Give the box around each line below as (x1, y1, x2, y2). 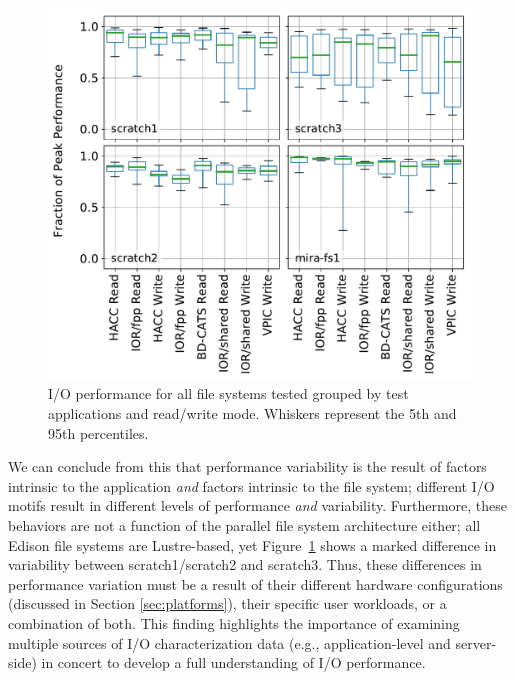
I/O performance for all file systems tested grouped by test (48, 383, 409, 404)
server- (455, 632, 497, 653)
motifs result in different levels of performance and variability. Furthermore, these (8, 495, 508, 516)
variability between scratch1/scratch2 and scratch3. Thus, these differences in (8, 554, 482, 575)
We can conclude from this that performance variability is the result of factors (8, 456, 487, 477)
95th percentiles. (48, 422, 149, 443)
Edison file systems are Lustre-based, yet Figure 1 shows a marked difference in (8, 534, 497, 555)
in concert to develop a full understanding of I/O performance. (41, 652, 426, 673)
